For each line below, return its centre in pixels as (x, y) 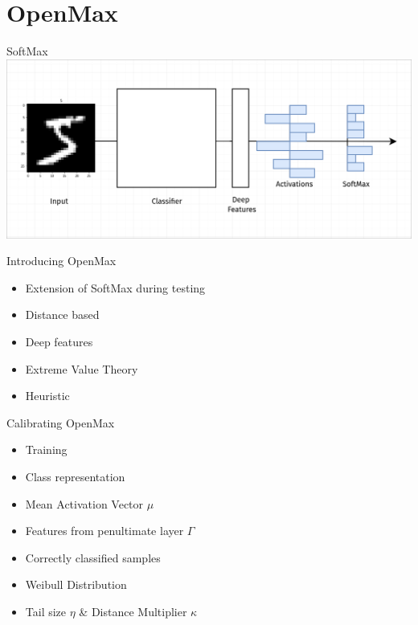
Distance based (62, 315)
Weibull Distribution (76, 584)
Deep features (59, 342)
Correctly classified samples (93, 557)
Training (46, 449)
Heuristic (47, 396)
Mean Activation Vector (84, 503)
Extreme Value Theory (82, 368)
